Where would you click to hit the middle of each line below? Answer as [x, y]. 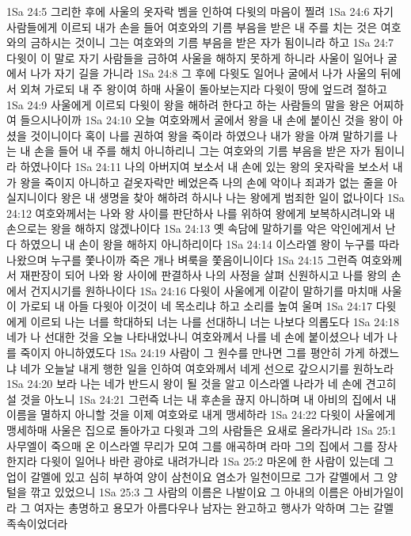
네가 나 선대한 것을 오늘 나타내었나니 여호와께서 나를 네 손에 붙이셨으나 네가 [195, 337]
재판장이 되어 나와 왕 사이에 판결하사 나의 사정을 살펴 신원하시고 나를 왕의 [204, 275]
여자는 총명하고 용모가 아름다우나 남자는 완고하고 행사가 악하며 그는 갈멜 [214, 507]
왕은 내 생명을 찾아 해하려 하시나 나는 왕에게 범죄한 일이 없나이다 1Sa [233, 198]
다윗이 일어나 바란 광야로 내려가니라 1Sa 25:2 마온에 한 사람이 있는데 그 [217, 461]
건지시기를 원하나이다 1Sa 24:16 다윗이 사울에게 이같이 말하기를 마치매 [204, 290]
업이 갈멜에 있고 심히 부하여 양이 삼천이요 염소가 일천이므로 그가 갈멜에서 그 [195, 476]
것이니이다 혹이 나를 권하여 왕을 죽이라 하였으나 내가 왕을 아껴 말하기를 [207, 135]
